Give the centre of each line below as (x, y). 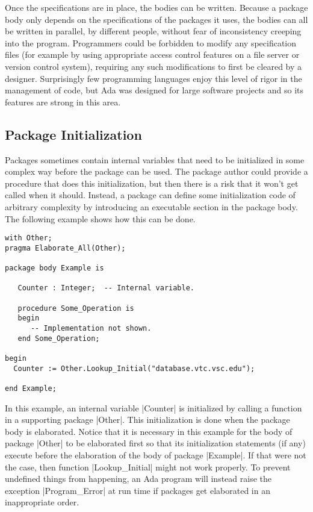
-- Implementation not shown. (91, 329)
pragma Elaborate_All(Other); (65, 248)
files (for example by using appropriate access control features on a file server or (152, 55)
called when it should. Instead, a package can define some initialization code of (150, 195)
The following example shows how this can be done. (100, 218)
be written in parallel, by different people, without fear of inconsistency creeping (153, 31)
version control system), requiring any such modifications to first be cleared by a (153, 66)
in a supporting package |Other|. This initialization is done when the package (147, 420)
